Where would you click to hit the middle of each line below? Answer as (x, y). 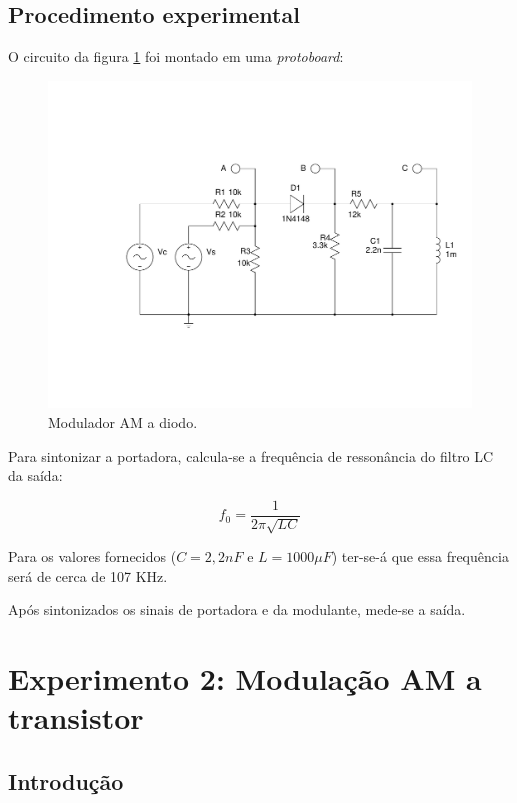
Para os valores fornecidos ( (92, 556)
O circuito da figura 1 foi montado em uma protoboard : (176, 56)
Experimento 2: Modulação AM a (245, 678)
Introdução (66, 780)
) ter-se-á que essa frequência (420, 556)
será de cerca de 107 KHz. (88, 575)
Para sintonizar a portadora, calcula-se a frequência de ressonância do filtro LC (251, 455)
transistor (76, 717)
